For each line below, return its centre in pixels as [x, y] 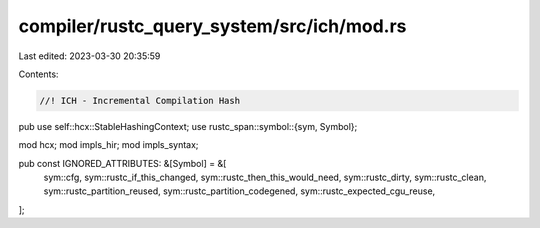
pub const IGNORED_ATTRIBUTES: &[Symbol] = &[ [122, 163]
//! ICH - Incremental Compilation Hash [139, 100]
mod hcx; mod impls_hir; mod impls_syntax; [108, 145]
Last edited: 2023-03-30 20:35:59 [89, 56]
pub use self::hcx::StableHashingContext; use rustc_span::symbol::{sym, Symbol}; [188, 126]
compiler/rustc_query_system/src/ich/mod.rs [212, 26]
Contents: [38, 74]
